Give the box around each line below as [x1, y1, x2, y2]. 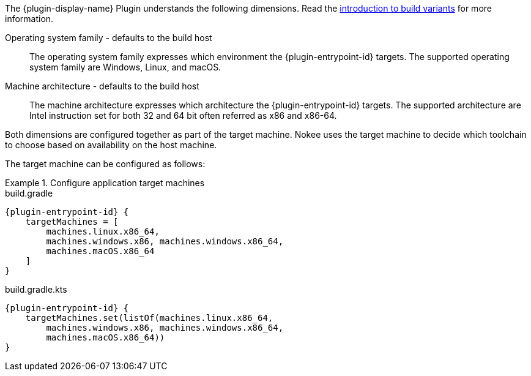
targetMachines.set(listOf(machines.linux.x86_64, [25, 313, 273, 323]
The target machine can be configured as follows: [5, 159, 206, 169]
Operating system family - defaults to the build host [5, 32, 212, 43]
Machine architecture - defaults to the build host [5, 81, 199, 91]
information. [5, 13, 54, 24]
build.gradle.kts [5, 284, 67, 295]
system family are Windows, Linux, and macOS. [29, 62, 221, 72]
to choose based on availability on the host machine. [5, 140, 217, 150]
